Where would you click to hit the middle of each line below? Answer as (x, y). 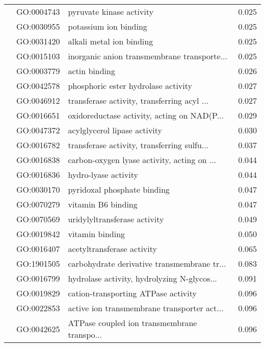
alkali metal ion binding (111, 41)
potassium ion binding (108, 26)
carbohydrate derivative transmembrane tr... (147, 263)
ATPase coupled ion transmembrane (132, 323)
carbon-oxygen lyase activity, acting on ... (142, 160)
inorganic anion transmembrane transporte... (148, 56)
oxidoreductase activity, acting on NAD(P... (146, 115)
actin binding (91, 71)
